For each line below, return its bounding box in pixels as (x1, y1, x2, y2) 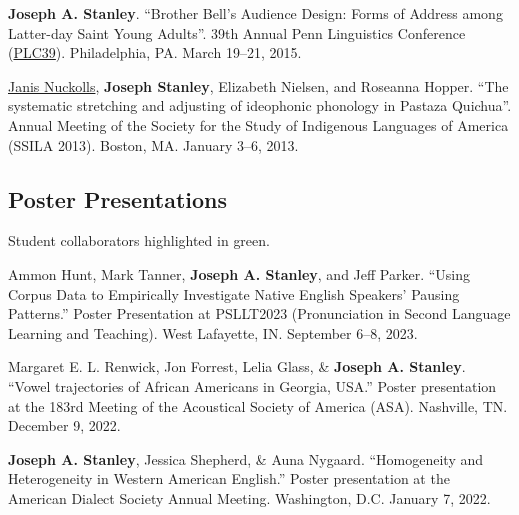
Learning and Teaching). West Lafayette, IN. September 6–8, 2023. (8, 322, 418, 343)
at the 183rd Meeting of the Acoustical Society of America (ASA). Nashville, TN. (8, 395, 508, 416)
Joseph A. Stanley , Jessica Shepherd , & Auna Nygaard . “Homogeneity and (8, 448, 484, 469)
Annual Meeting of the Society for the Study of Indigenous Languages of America (8, 114, 509, 135)
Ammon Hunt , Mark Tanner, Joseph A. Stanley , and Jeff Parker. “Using (8, 263, 471, 284)
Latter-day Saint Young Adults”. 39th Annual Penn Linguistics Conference (8, 22, 466, 43)
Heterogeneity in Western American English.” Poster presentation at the (8, 468, 450, 489)
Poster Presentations (8, 183, 228, 214)
